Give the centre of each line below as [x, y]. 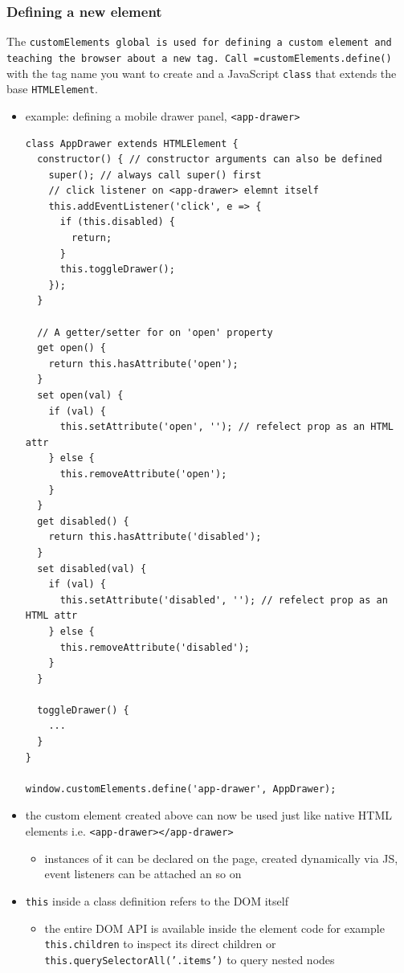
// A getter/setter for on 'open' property [155, 332]
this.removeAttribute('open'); [143, 474]
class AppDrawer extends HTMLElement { [132, 143]
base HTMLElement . [52, 89]
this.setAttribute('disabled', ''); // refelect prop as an [224, 600]
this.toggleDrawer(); [117, 270]
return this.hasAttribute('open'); [143, 364]
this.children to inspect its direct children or [160, 944]
